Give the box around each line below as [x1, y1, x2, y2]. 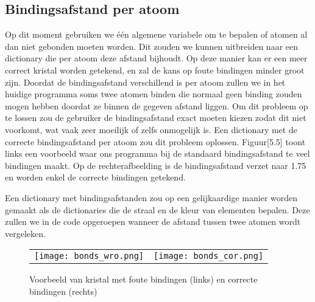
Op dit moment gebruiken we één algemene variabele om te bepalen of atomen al [5, 28, 308, 41]
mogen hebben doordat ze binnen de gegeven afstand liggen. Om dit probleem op [5, 99, 308, 112]
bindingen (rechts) [29, 284, 97, 297]
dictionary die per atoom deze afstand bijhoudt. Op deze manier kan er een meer [5, 52, 308, 64]
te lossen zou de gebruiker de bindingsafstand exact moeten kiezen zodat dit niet [5, 111, 306, 124]
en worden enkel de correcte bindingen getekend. [5, 171, 186, 184]
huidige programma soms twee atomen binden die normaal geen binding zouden [5, 88, 302, 100]
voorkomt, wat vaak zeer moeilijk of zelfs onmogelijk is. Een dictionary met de [5, 123, 297, 136]
